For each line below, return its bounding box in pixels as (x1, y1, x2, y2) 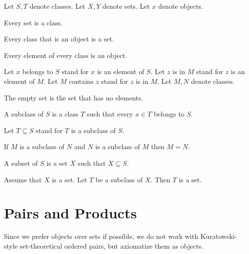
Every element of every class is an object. (4, 50, 127, 60)
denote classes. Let (29, 1, 85, 11)
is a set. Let (52, 174, 87, 184)
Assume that (4, 174, 42, 184)
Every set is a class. (4, 17, 62, 27)
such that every (87, 109, 133, 119)
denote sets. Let (103, 1, 150, 11)
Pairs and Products (4, 203, 137, 223)
